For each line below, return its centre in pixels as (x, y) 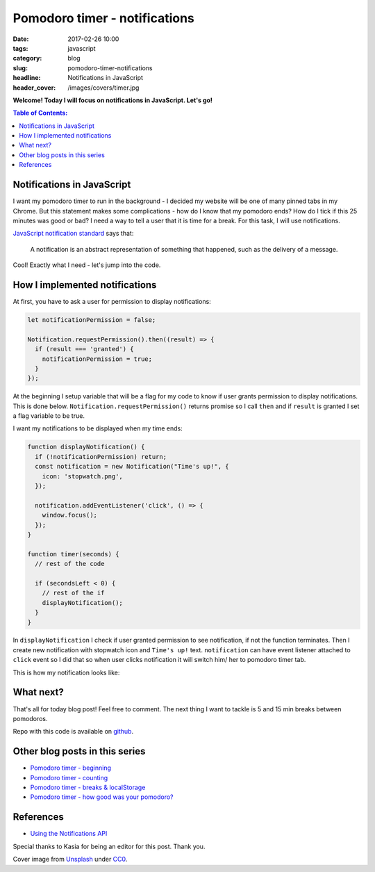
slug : (20, 68)
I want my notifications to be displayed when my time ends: (98, 428)
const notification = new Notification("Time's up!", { (132, 467)
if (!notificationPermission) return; (101, 457)
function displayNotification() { (86, 447)
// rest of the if (73, 593)
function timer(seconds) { (73, 554)
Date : (21, 39)
